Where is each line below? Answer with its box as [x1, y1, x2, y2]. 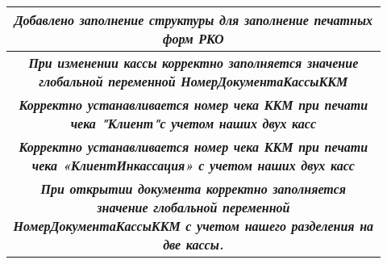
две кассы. [163, 235, 224, 254]
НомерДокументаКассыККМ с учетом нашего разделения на [13, 216, 374, 235]
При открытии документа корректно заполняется [40, 179, 347, 198]
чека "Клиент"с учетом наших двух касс [70, 114, 317, 132]
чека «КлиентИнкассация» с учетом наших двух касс [31, 156, 355, 174]
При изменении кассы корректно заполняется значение [28, 53, 359, 72]
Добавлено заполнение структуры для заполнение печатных [14, 10, 373, 29]
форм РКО [163, 29, 224, 48]
